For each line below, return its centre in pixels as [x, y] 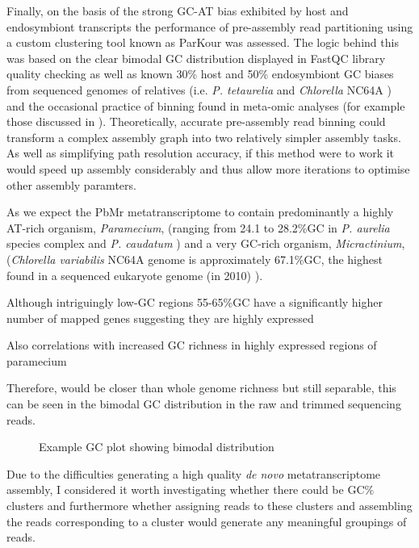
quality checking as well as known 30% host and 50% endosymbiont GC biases [200, 74]
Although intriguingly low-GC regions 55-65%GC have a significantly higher [195, 302]
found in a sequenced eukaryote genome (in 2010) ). [135, 275]
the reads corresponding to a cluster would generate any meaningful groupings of [207, 521]
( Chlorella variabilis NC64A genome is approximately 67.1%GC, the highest [195, 259]
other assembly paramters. [71, 184]
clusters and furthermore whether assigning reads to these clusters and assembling [209, 506]
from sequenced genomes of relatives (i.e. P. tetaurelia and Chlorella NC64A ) [199, 89]
